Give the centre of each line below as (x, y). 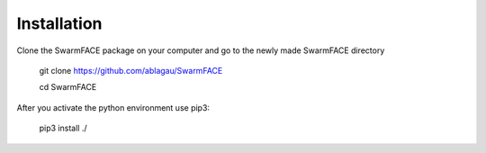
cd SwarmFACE (68, 87)
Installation (59, 23)
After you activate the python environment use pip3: (113, 107)
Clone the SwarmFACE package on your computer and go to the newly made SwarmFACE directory (201, 50)
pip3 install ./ (63, 128)
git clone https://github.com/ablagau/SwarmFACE (131, 70)
